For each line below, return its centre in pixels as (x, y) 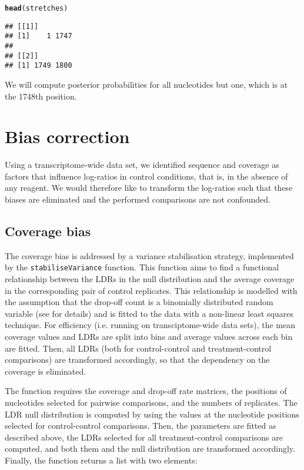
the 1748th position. (41, 96)
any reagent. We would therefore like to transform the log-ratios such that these (149, 188)
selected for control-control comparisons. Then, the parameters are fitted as (141, 426)
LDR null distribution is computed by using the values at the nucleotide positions (152, 414)
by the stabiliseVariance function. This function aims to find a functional (142, 267)
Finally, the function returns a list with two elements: (101, 460)
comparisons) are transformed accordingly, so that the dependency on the (137, 360)
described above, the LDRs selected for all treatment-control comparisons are (144, 437)
